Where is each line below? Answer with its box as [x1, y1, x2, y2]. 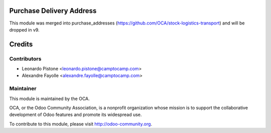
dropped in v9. [9, 26, 40, 32]
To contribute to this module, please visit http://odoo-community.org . [9, 120, 153, 127]
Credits [9, 40, 33, 48]
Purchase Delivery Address [9, 6, 97, 15]
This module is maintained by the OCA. [9, 95, 90, 101]
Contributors [9, 55, 42, 62]
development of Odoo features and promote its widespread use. [9, 111, 142, 117]
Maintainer [9, 85, 37, 92]
